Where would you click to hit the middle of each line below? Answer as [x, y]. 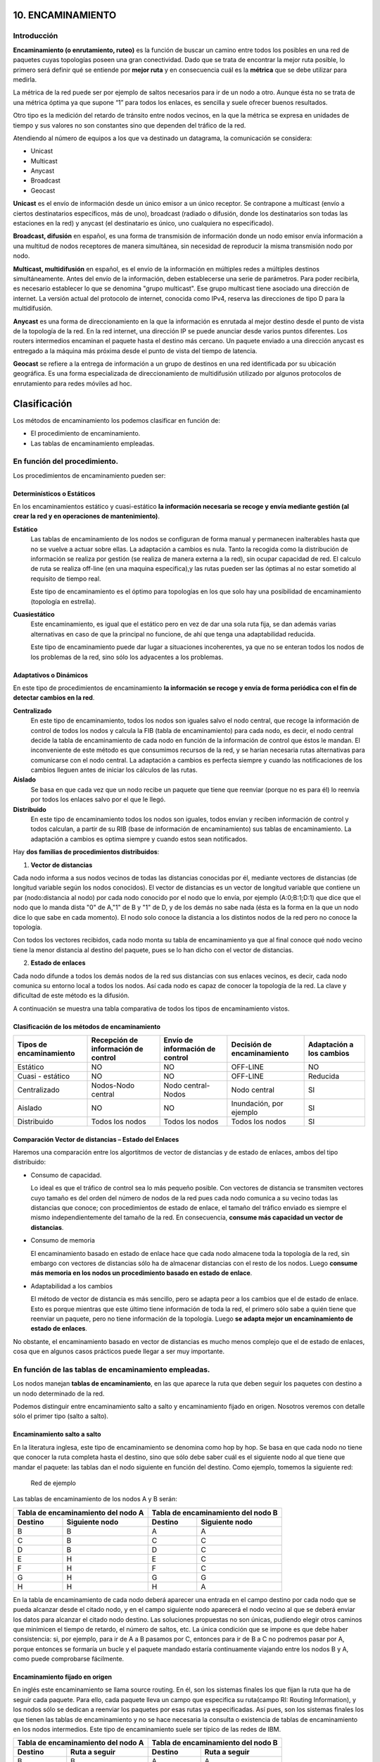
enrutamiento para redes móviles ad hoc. [72, 383]
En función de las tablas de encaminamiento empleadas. [112, 1369]
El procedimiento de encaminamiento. [85, 433]
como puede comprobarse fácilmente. [69, 1659]
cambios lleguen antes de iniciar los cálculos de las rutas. [114, 770]
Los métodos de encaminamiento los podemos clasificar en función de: [117, 420]
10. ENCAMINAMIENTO [65, 15]
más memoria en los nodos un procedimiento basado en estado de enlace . [141, 1273]
